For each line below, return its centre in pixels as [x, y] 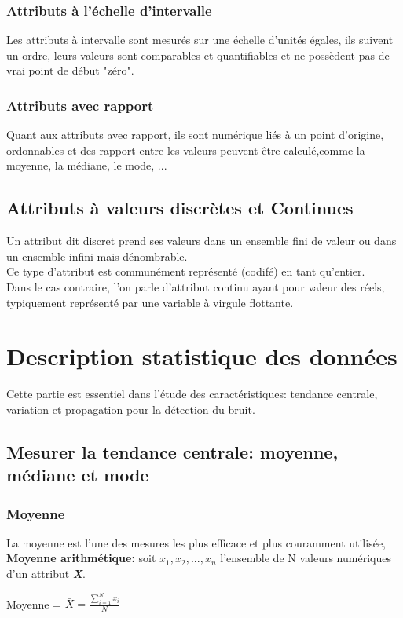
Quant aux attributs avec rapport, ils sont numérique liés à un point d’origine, [195, 135]
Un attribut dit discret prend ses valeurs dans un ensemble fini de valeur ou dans [201, 241]
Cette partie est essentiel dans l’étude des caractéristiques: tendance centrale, [192, 394]
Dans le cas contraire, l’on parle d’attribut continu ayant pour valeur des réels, [196, 286]
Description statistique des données [202, 356]
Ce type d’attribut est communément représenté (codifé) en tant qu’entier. [186, 271]
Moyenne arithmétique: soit [81, 558]
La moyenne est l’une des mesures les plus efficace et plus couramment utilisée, [196, 542]
